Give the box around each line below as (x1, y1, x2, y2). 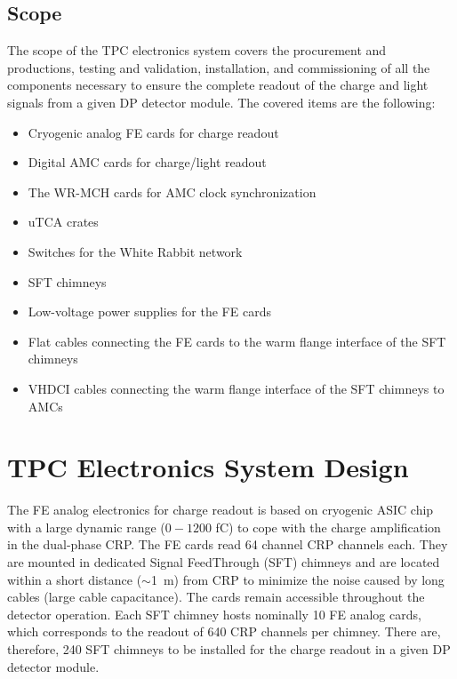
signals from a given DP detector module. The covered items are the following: (7, 92, 436, 111)
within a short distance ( (7, 570, 142, 588)
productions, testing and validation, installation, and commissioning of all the (7, 58, 430, 76)
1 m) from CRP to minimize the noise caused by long (150, 570, 445, 588)
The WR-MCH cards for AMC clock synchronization (28, 182, 317, 201)
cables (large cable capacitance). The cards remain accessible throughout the (7, 587, 425, 606)
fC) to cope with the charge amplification (215, 517, 441, 536)
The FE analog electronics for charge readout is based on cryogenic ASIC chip (7, 500, 434, 519)
